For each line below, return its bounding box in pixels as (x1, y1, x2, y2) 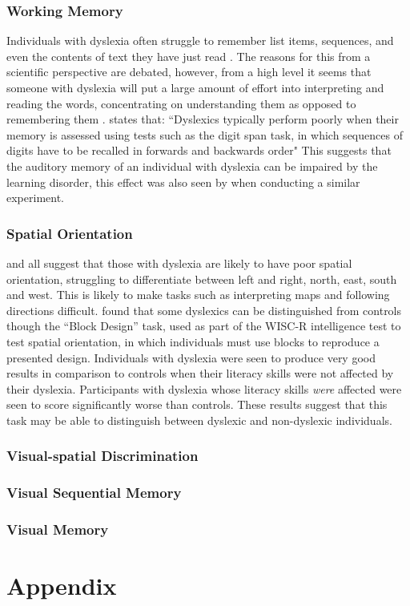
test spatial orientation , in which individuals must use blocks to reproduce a (6, 333, 380, 349)
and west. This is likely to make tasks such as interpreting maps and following (6, 286, 390, 303)
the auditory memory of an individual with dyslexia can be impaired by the (6, 157, 378, 174)
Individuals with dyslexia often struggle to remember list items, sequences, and (6, 32, 394, 49)
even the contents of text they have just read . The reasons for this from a (6, 47, 371, 64)
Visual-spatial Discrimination (6, 446, 199, 466)
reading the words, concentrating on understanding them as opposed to (6, 95, 356, 111)
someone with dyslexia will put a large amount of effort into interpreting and (6, 79, 384, 95)
